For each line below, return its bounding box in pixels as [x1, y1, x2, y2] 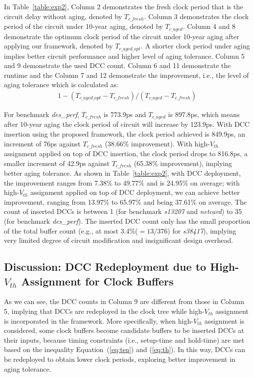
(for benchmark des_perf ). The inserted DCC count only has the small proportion [4, 216, 251, 226]
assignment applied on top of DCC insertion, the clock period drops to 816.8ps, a [4, 148, 248, 159]
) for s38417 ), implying [167, 225, 236, 236]
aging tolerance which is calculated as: [4, 79, 118, 90]
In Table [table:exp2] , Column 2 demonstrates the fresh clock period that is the [4, 1, 243, 11]
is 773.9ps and [103, 109, 146, 119]
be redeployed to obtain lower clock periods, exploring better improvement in [4, 354, 235, 364]
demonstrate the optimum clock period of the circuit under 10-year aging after [4, 31, 239, 41]
